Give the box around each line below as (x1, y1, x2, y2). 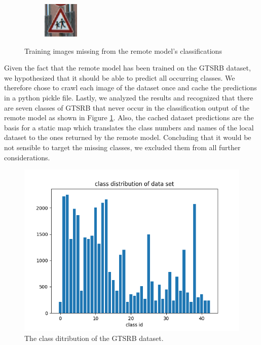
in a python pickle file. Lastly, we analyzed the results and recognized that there (4, 92, 253, 102)
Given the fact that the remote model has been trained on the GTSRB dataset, (4, 62, 251, 73)
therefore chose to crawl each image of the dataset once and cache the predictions (4, 82, 257, 93)
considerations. (4, 152, 50, 162)
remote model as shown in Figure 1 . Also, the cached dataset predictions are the (4, 112, 254, 123)
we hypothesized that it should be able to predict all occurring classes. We (4, 72, 235, 83)
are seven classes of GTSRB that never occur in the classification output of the (4, 102, 250, 113)
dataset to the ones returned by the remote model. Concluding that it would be (4, 132, 251, 143)
